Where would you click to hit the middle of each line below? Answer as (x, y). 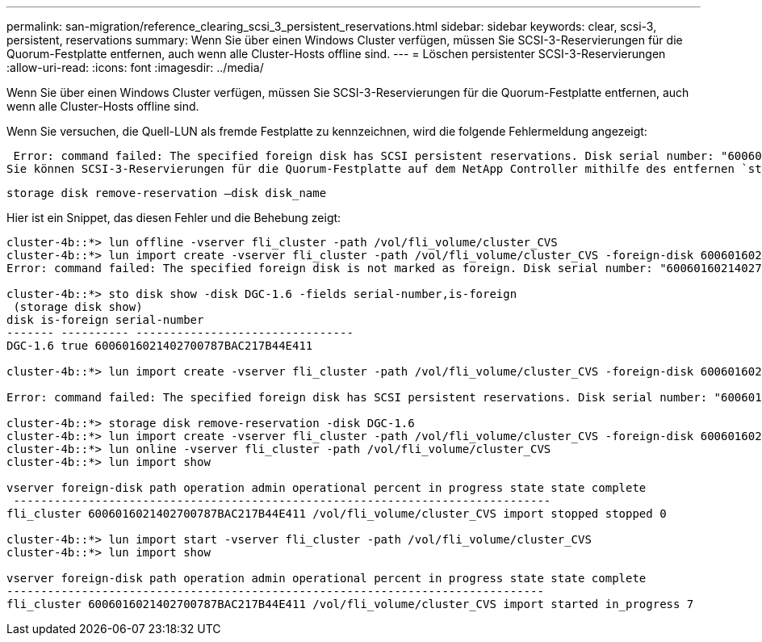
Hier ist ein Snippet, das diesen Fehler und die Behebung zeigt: (174, 218)
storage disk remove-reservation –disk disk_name (167, 193)
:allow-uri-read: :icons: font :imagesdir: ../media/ (135, 67)
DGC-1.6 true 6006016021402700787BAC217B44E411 (160, 346)
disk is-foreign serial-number (105, 320)
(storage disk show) (78, 307)
